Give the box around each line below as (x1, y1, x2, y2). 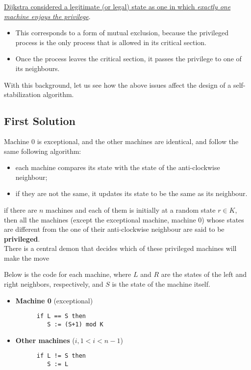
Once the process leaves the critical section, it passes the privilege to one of (15, 53, 242, 64)
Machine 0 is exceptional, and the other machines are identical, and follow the (4, 136, 239, 146)
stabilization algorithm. (4, 89, 74, 99)
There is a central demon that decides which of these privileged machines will (4, 243, 237, 253)
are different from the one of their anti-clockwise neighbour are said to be (4, 224, 225, 234)
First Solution (4, 113, 76, 128)
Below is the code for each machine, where (4, 269, 131, 279)
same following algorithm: (4, 146, 81, 156)
